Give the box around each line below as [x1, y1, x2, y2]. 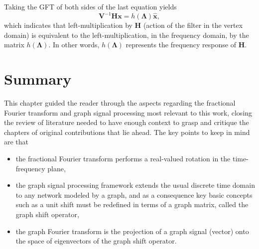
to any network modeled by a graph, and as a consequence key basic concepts [15, 189, 253, 200]
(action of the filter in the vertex [143, 20, 243, 30]
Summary [4, 69, 72, 89]
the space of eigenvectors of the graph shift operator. [15, 236, 177, 246]
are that [4, 136, 29, 147]
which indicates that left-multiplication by [4, 20, 132, 30]
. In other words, [48, 39, 100, 50]
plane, [47, 163, 66, 173]
